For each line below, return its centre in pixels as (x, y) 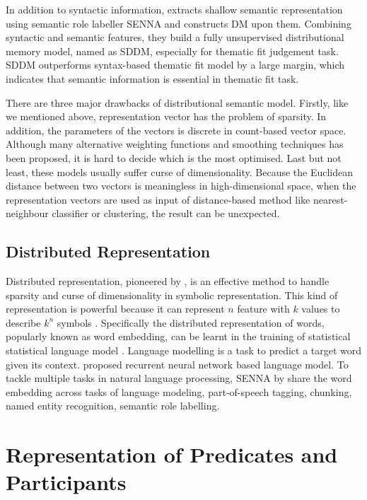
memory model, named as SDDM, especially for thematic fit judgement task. (172, 51)
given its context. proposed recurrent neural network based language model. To (177, 364)
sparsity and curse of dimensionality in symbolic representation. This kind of (172, 295)
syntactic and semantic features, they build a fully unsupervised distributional (175, 37)
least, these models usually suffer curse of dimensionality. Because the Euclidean (180, 171)
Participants (66, 482)
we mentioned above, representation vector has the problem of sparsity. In (166, 116)
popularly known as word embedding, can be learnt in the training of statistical (178, 336)
